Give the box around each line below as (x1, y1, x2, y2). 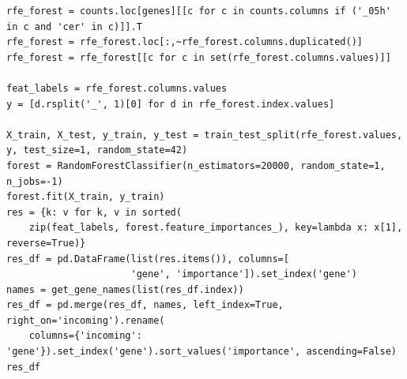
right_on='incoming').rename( (6, 314, 165, 326)
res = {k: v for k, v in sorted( (6, 206, 182, 218)
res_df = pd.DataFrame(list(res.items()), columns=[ (6, 253, 289, 265)
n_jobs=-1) (6, 175, 63, 187)
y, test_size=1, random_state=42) (6, 144, 188, 156)
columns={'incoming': (28, 330, 142, 342)
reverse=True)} (6, 237, 86, 249)
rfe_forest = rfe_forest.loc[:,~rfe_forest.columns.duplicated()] (6, 36, 364, 48)
